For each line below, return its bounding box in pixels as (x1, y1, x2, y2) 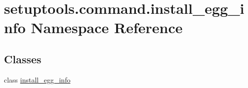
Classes (4, 51, 41, 66)
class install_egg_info (4, 74, 71, 85)
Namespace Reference (31, 17, 183, 38)
